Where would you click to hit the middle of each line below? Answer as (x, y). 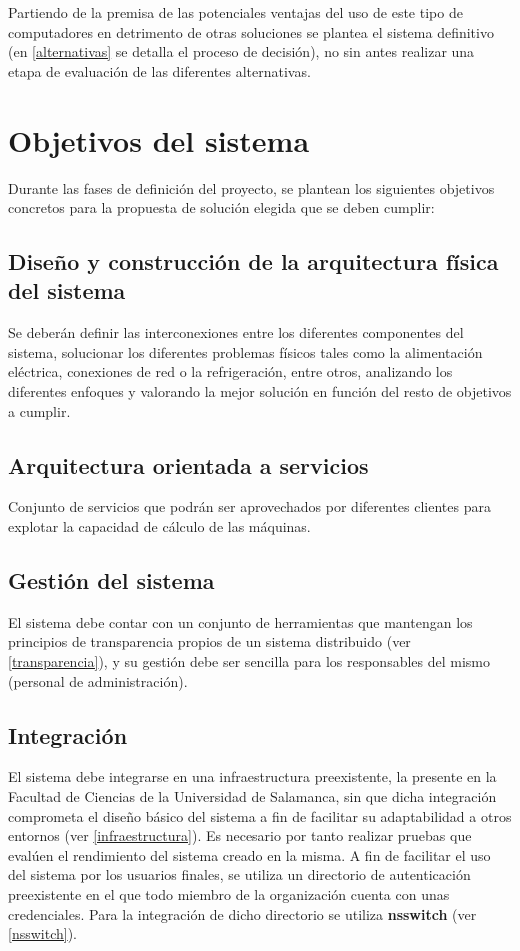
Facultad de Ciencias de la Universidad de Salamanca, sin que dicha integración (252, 796)
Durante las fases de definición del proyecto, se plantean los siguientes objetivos (251, 187)
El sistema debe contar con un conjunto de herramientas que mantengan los (240, 621)
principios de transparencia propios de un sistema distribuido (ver (209, 641)
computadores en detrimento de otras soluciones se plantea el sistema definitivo (251, 31)
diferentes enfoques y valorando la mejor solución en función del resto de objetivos (260, 391)
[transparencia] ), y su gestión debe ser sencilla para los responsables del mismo (249, 661)
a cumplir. (39, 410)
